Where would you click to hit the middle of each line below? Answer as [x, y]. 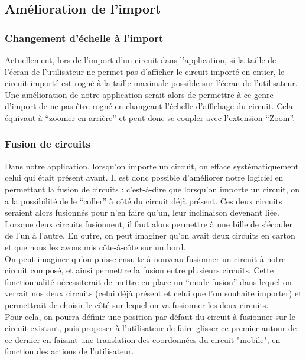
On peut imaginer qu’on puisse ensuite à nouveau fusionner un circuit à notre [145, 258]
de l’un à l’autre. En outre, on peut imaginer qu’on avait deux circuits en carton [150, 235]
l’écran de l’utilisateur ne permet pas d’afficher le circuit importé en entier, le [145, 71]
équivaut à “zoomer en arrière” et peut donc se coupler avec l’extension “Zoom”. [150, 117]
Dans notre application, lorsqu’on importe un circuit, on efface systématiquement [152, 166]
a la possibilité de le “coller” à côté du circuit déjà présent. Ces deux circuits [144, 200]
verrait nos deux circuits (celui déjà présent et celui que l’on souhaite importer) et [153, 293]
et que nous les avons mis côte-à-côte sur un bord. [95, 247]
